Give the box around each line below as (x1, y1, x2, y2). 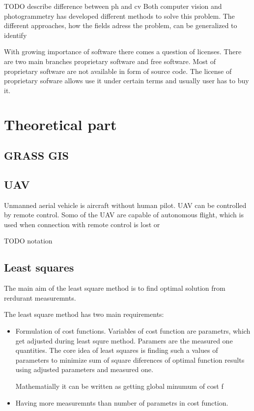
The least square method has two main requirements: (4, 309, 164, 319)
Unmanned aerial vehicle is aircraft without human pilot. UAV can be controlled (4, 200, 247, 210)
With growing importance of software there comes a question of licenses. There (4, 46, 242, 57)
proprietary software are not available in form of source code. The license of (4, 66, 232, 76)
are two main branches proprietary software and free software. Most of (4, 56, 216, 66)
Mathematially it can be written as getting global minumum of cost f (15, 381, 224, 391)
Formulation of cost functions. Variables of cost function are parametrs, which (15, 326, 251, 336)
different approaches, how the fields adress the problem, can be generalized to (4, 20, 237, 31)
